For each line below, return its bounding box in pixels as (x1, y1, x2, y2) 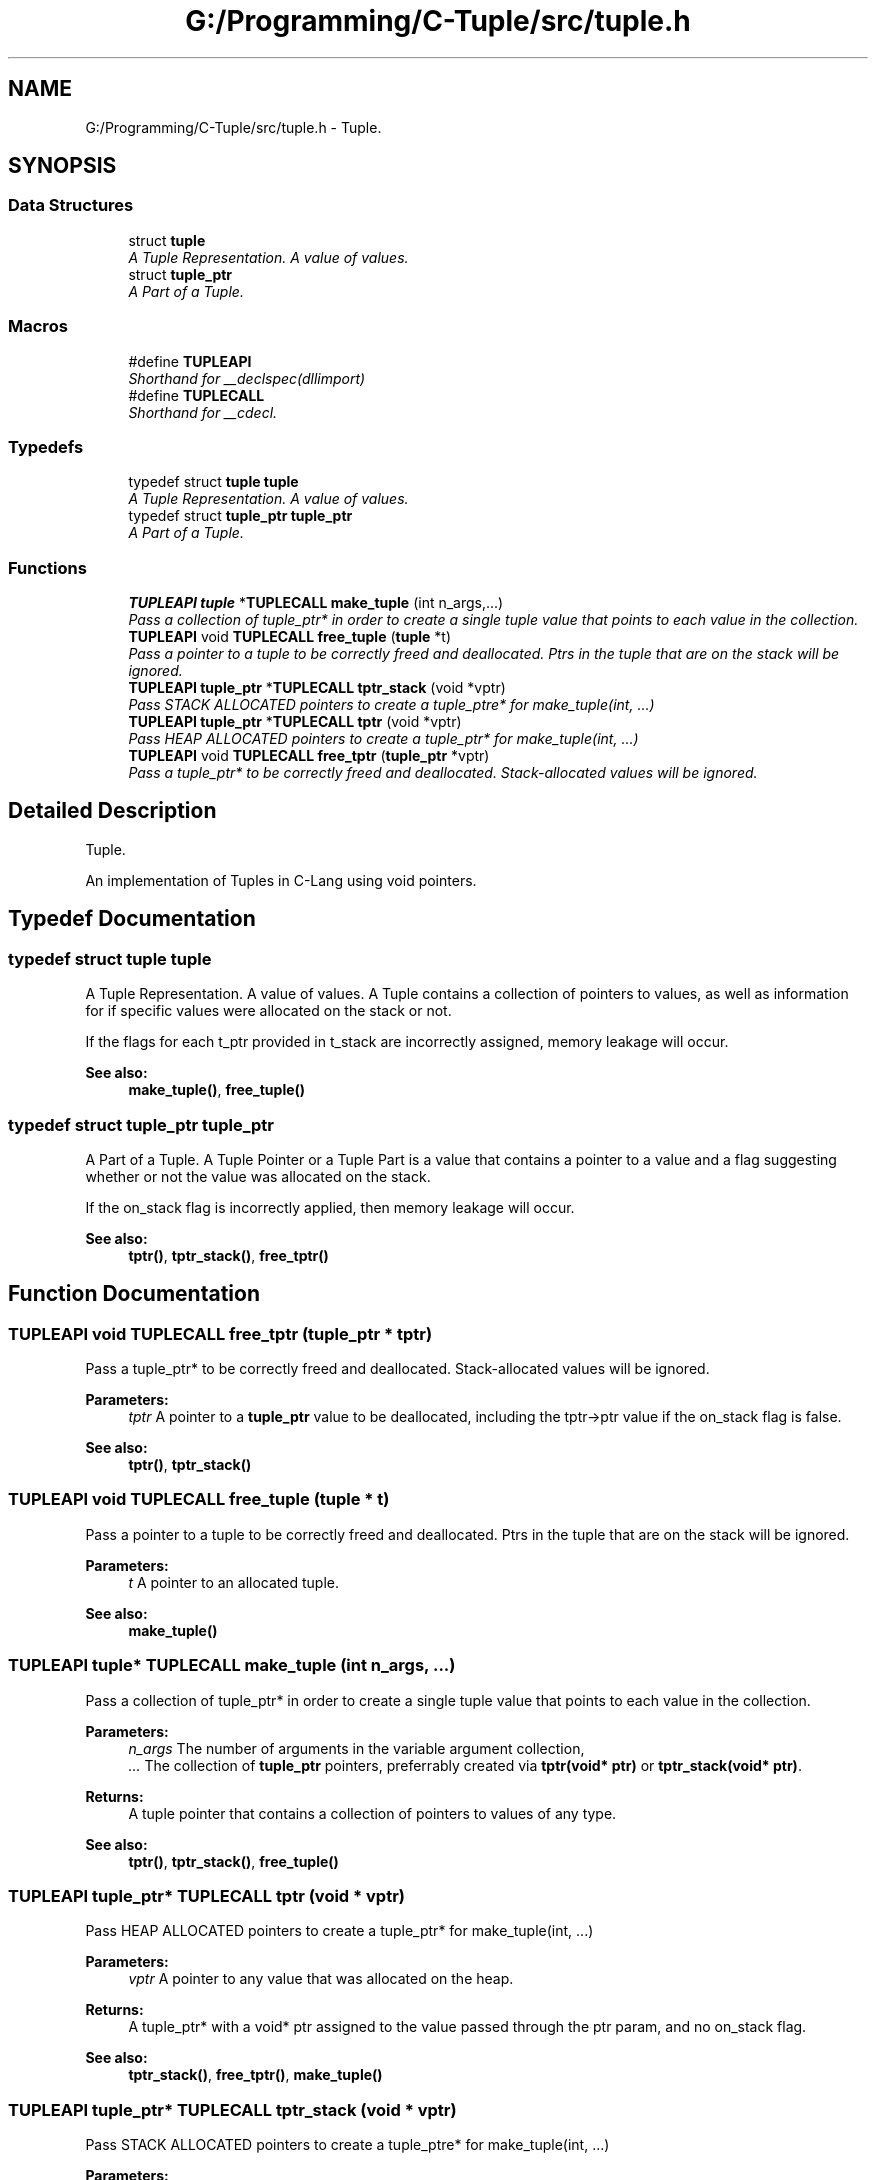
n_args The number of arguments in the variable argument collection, (128, 1739, 585, 1757)
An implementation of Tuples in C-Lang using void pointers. (85, 871, 477, 889)
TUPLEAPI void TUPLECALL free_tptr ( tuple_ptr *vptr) (128, 747, 490, 765)
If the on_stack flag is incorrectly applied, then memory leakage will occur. (85, 1198, 575, 1216)
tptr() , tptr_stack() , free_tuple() (128, 1852, 339, 1870)
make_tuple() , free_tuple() (128, 1081, 306, 1099)
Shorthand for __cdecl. (128, 403, 278, 421)
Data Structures (8, 195, 134, 216)
